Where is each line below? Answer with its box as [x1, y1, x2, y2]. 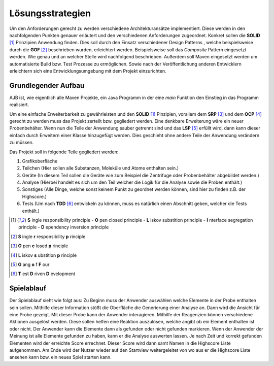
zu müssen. [9, 140, 34, 146]
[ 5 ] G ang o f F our [11, 261, 50, 268]
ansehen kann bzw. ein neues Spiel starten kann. [9, 354, 112, 360]
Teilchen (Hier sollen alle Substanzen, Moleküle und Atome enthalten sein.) [22, 165, 179, 171]
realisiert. [9, 102, 29, 108]
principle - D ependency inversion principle [18, 224, 109, 230]
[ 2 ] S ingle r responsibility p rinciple [11, 234, 86, 240]
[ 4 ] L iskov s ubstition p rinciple [11, 252, 77, 258]
